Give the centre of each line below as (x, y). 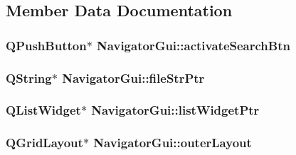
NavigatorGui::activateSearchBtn (194, 45)
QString (29, 77)
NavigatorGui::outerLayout (173, 143)
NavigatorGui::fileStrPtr (133, 77)
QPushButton (46, 45)
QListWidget (43, 110)
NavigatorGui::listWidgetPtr (175, 110)
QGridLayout (44, 143)
